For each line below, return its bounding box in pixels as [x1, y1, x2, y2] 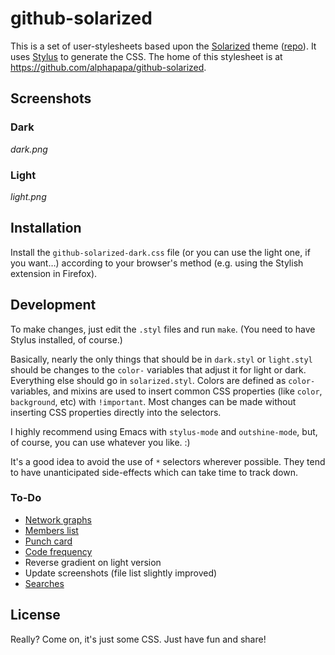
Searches [24, 577, 65, 589]
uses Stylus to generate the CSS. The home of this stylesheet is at [10, 50, 283, 62]
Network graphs [24, 513, 92, 526]
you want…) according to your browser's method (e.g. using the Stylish [10, 257, 304, 269]
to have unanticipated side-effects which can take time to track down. [10, 466, 299, 478]
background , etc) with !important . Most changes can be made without [10, 395, 297, 407]
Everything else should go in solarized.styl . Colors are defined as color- [10, 374, 316, 386]
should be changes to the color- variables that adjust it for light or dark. [10, 363, 307, 376]
